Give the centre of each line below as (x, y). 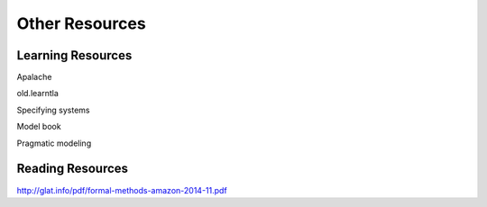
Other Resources (81, 23)
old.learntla (37, 94)
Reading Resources (73, 169)
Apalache (34, 77)
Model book (39, 127)
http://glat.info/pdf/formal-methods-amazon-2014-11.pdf (122, 190)
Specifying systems (53, 110)
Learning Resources (74, 55)
